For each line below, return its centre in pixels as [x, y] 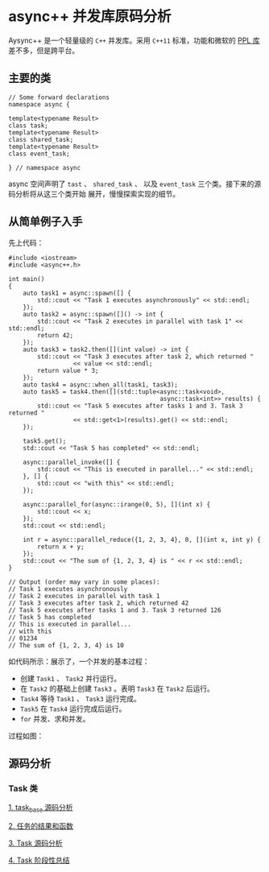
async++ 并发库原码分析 [90, 17]
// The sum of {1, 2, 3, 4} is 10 [66, 645]
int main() [27, 279]
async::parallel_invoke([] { [72, 462]
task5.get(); [45, 441]
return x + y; [61, 547]
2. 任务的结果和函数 [41, 826]
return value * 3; [68, 370]
